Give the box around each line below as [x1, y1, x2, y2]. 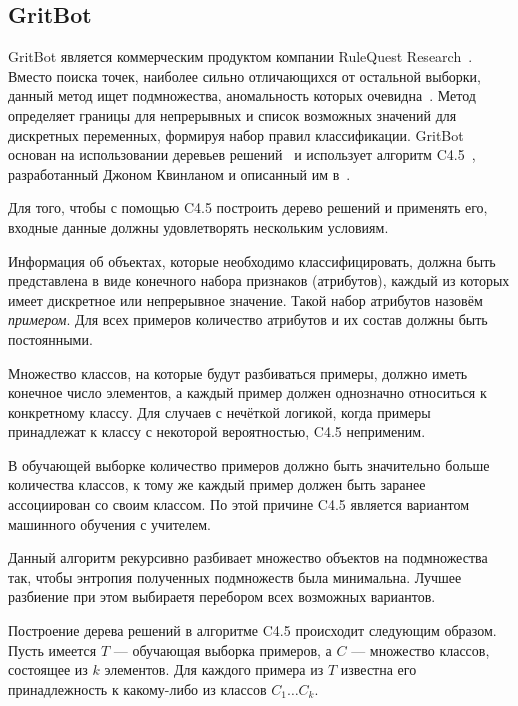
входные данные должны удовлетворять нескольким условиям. [8, 216, 389, 237]
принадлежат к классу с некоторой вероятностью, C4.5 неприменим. [8, 421, 426, 442]
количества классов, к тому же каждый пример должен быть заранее [8, 474, 426, 495]
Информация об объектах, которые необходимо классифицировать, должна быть [8, 250, 496, 271]
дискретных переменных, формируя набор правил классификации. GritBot [8, 124, 464, 145]
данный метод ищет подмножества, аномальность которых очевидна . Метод [8, 85, 476, 106]
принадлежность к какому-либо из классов [8, 678, 267, 699]
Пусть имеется [8, 639, 97, 660]
